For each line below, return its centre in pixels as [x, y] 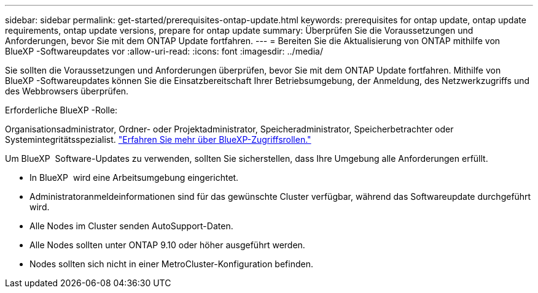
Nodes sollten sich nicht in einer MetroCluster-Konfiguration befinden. [171, 264]
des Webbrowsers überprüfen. [67, 91]
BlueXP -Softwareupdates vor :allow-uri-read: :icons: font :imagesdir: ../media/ [164, 51]
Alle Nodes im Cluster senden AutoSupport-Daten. [131, 226]
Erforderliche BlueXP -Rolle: [61, 110]
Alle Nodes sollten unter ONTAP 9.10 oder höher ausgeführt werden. [167, 245]
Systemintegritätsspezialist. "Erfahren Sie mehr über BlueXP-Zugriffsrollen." [158, 139]
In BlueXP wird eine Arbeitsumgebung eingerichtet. [134, 177]
